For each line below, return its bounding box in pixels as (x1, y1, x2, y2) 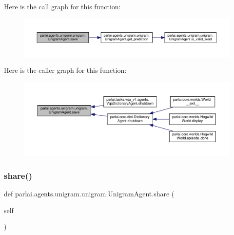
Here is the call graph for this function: (4, 1, 121, 11)
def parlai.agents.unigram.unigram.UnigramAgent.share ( (4, 189, 175, 199)
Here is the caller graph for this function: (4, 65, 127, 75)
